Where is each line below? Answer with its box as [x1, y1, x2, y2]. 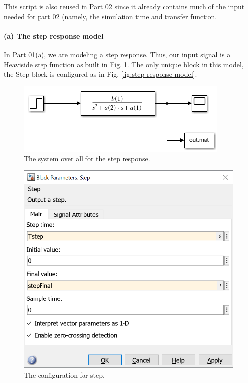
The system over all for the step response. [24, 153, 150, 164]
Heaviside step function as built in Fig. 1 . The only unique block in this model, [4, 59, 244, 69]
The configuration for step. [24, 369, 105, 380]
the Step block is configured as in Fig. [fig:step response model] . [4, 69, 197, 79]
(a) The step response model [4, 30, 104, 41]
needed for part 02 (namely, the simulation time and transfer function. [4, 11, 217, 21]
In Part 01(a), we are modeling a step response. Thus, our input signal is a [4, 49, 231, 59]
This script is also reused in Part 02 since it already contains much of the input [4, 1, 245, 11]
